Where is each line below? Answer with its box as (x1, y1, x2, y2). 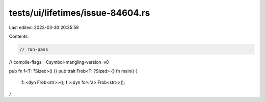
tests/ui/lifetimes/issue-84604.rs (9, 7, 150, 18)
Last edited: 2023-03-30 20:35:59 (9, 25, 79, 30)
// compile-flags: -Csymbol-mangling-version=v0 (9, 59, 109, 65)
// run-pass (19, 47, 49, 52)
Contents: (9, 33, 29, 39)
